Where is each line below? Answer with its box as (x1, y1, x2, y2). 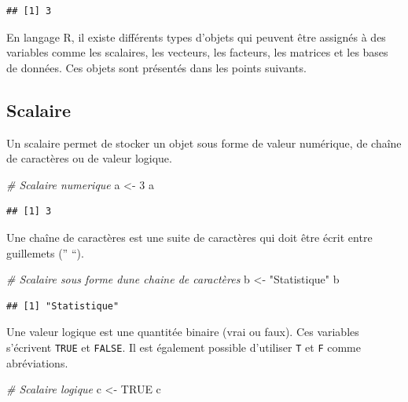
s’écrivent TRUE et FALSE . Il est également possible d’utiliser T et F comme (6, 338, 361, 355)
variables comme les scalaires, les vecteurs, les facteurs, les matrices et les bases (6, 44, 388, 60)
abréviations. (6, 354, 68, 371)
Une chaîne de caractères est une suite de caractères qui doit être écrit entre (6, 228, 373, 245)
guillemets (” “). (6, 244, 84, 261)
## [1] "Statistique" (6, 300, 119, 312)
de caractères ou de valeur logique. (6, 150, 172, 166)
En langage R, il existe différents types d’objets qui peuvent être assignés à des (6, 28, 386, 45)
